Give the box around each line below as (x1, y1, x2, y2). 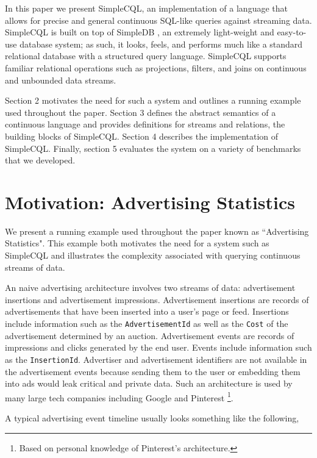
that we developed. (5, 154, 76, 166)
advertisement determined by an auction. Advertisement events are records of (5, 329, 294, 342)
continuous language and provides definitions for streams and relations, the (5, 118, 285, 131)
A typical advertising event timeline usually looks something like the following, (5, 411, 299, 424)
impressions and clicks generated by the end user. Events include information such (5, 341, 312, 354)
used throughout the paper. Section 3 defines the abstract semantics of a (5, 106, 276, 118)
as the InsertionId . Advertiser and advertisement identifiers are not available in (5, 352, 307, 365)
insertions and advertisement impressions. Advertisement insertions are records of (5, 293, 309, 306)
